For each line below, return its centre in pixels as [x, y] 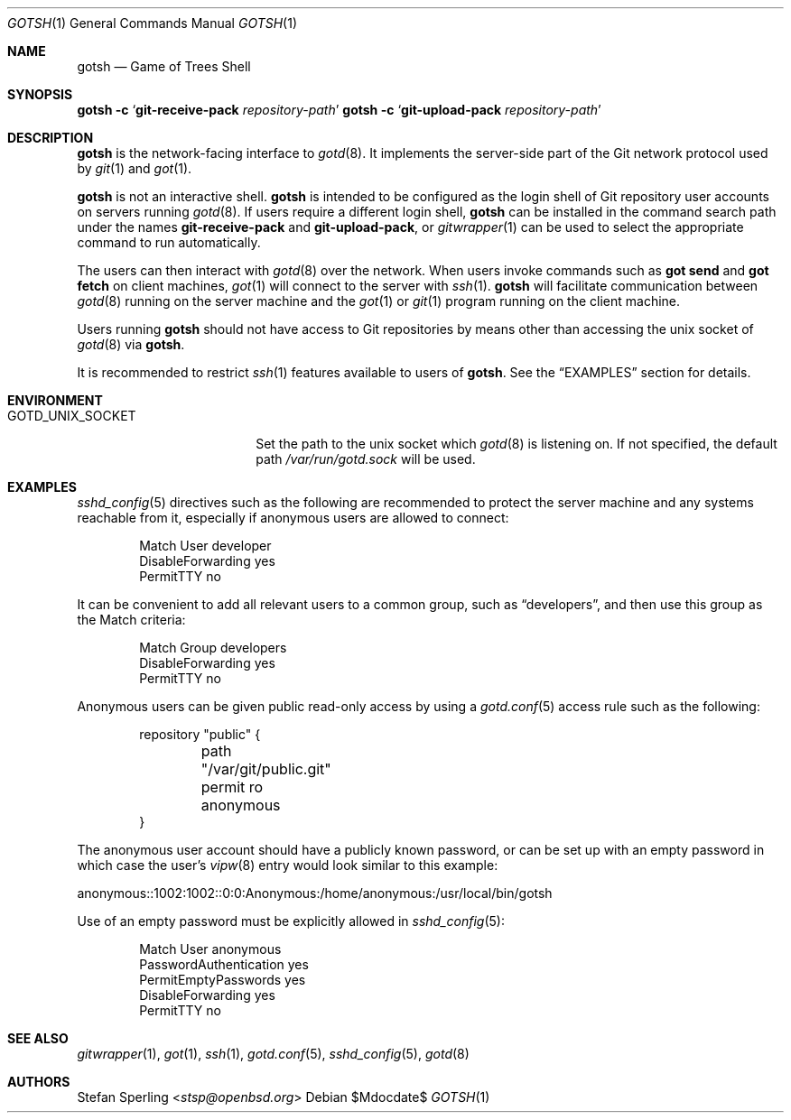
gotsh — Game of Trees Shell [164, 66]
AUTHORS [39, 1082]
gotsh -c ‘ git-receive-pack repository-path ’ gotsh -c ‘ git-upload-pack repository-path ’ [339, 110]
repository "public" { [200, 734]
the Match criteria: [131, 620]
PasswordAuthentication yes [224, 964]
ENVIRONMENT [55, 400]
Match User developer [205, 546]
